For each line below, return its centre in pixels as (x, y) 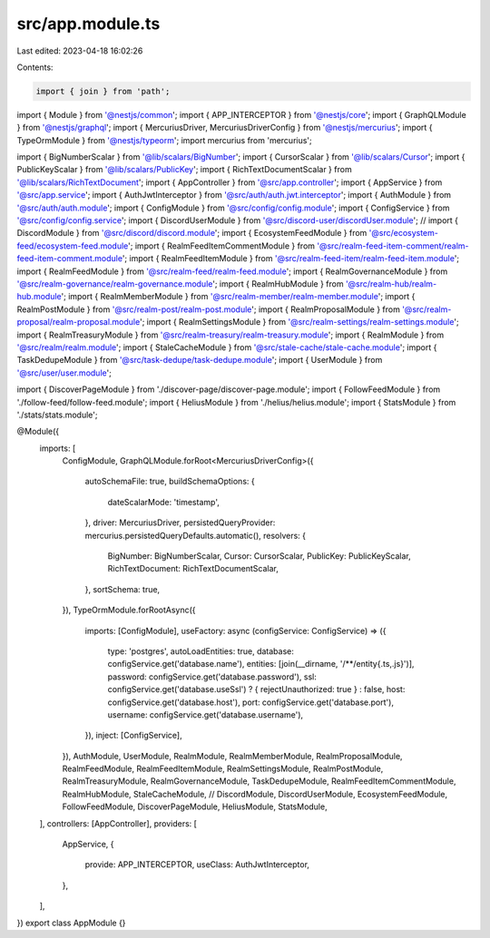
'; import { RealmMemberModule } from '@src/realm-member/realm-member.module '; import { (238, 297)
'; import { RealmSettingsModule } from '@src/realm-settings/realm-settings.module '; (299, 322)
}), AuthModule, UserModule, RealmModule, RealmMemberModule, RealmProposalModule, (232, 756)
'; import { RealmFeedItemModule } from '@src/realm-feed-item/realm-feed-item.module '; (291, 259)
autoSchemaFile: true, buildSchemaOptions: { (170, 482)
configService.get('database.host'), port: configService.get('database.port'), (251, 702)
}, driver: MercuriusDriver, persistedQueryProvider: (180, 523)
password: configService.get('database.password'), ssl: (212, 677)
